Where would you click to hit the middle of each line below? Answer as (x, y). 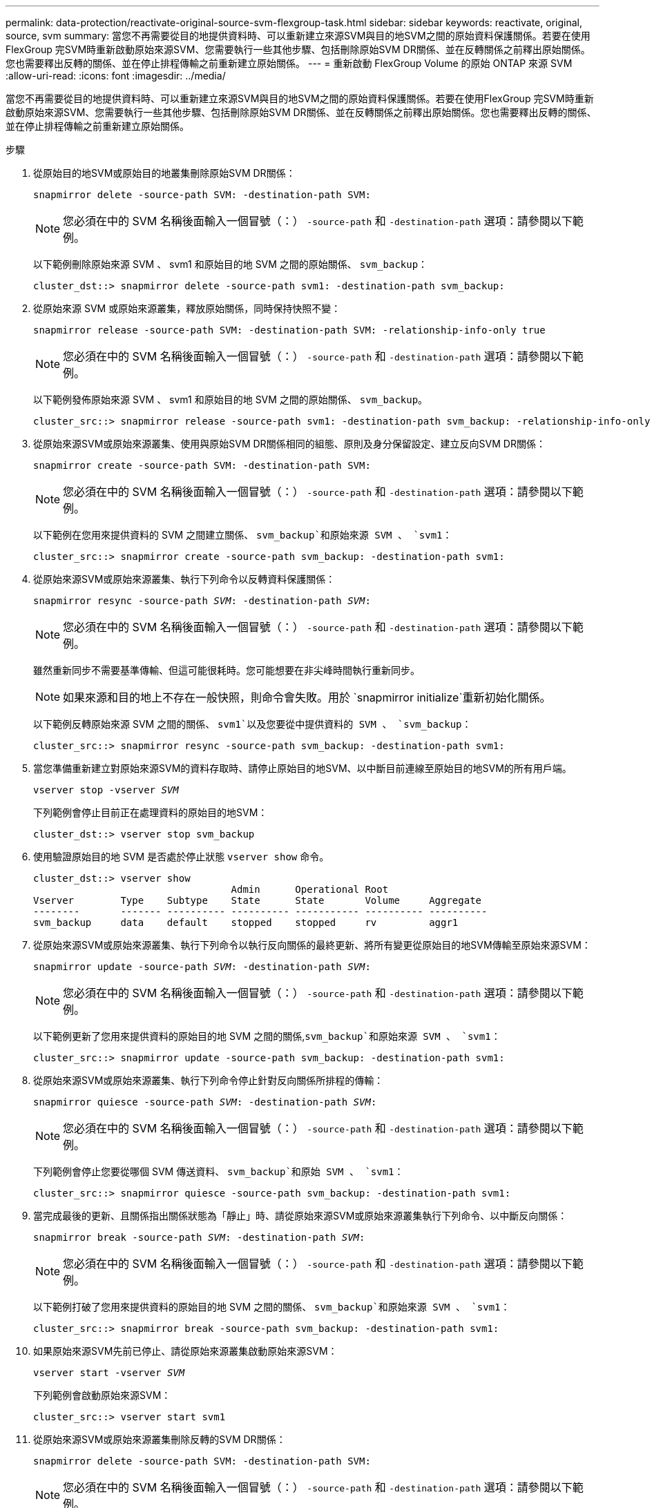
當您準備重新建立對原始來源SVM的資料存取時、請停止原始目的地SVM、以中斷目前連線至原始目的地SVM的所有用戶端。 (303, 768)
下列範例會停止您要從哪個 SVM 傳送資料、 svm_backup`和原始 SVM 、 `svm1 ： (219, 1171)
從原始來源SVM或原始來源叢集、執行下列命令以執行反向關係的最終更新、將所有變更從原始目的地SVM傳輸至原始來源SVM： (312, 945)
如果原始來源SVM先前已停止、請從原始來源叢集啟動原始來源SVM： (185, 1351)
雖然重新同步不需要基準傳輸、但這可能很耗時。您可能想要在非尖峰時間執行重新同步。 (227, 670)
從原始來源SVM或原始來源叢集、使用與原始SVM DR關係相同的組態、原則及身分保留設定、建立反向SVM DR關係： (289, 444)
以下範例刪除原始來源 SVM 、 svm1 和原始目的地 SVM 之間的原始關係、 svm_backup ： (231, 264)
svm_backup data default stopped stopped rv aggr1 (246, 922)
